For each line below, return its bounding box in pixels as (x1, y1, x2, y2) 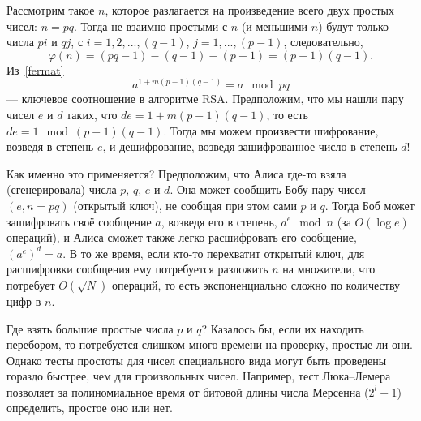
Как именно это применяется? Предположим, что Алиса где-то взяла (6, 165, 346, 182)
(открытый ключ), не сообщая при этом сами (73, 196, 297, 213)
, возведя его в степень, (161, 213, 277, 230)
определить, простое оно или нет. (6, 399, 173, 416)
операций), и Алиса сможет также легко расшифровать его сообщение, (6, 229, 357, 246)
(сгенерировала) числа (6, 181, 117, 198)
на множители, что (282, 260, 376, 277)
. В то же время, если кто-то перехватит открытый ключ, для (62, 244, 365, 261)
